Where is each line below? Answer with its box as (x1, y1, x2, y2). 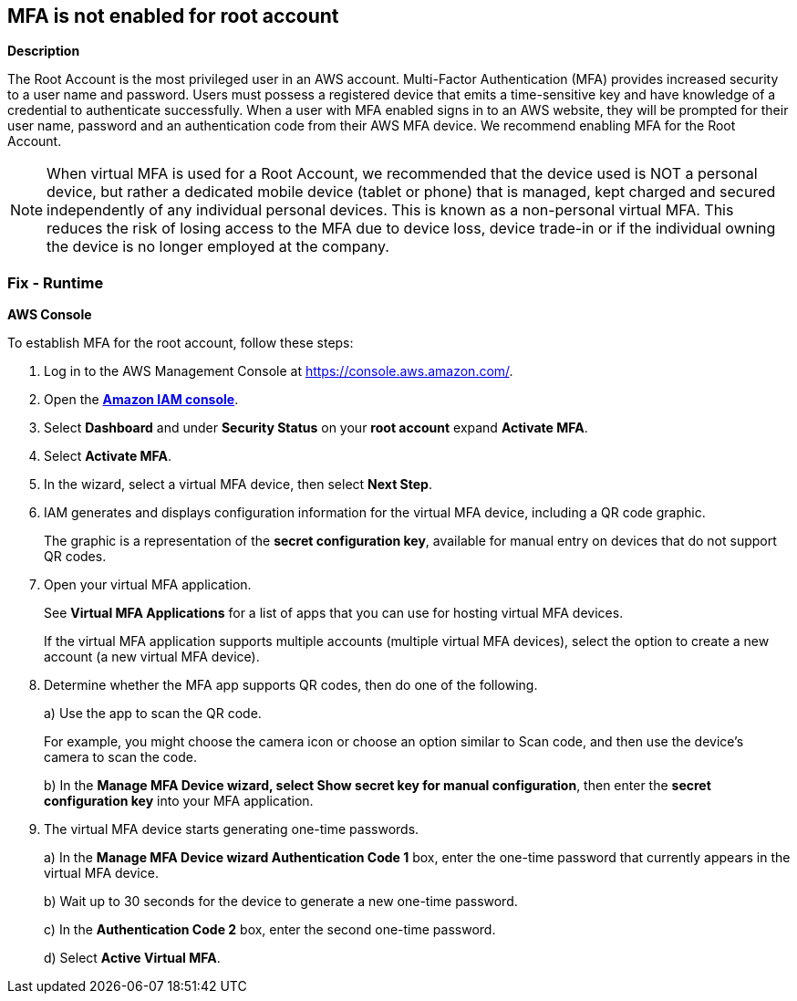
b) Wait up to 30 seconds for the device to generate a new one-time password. (44, 893, 518, 910)
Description (7, 43, 80, 59)
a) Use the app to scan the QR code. (44, 705, 262, 722)
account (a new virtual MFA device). (44, 649, 260, 665)
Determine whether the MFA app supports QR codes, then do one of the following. (44, 677, 538, 693)
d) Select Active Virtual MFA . (44, 950, 221, 966)
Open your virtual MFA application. (44, 577, 252, 593)
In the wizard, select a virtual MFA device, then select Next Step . (44, 476, 432, 493)
